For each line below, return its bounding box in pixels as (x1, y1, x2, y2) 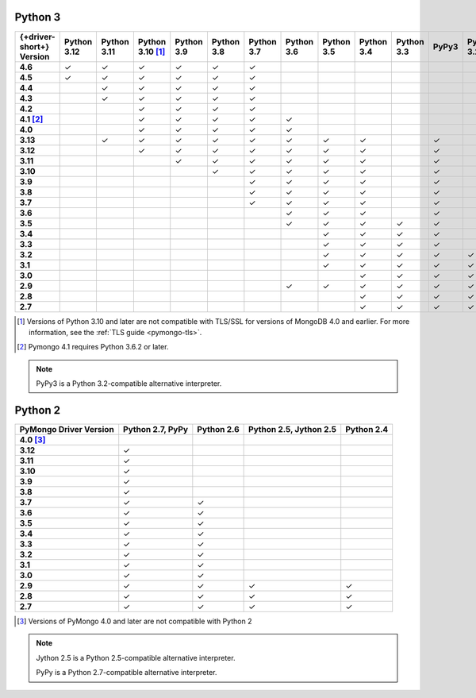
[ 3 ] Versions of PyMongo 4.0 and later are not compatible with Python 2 (17, 616, 252, 626)
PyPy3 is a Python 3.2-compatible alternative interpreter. (36, 379, 222, 388)
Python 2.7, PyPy (123, 423, 189, 434)
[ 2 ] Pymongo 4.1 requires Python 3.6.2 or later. (17, 342, 169, 352)
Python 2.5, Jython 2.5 (248, 423, 337, 434)
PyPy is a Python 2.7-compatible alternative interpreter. (36, 668, 217, 677)
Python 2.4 (345, 423, 389, 434)
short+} (19, 40, 50, 52)
